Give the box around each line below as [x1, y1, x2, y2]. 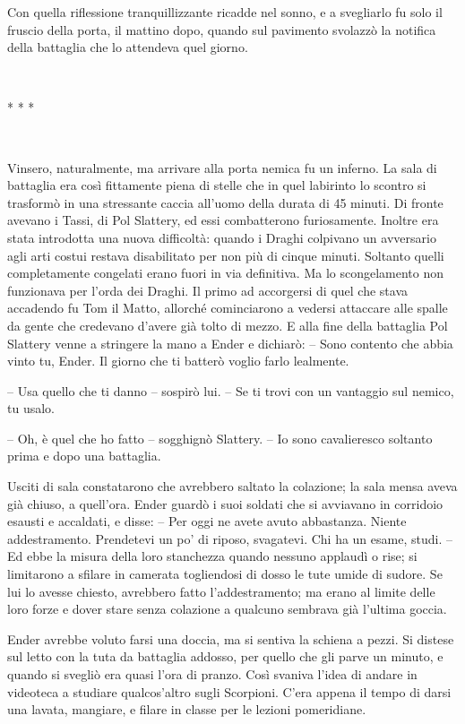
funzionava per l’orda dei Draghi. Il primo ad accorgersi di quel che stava [7, 280, 409, 299]
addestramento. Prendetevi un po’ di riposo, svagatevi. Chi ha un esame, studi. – [7, 529, 452, 547]
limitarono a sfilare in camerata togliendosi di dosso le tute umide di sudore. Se [7, 565, 443, 583]
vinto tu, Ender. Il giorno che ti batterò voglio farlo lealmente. [7, 351, 349, 370]
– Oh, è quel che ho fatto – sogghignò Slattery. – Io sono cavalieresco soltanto [7, 428, 433, 447]
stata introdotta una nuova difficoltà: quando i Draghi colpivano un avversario [7, 228, 436, 246]
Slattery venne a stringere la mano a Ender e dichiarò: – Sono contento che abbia [7, 333, 453, 352]
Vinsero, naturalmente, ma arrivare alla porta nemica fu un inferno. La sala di [7, 158, 437, 177]
